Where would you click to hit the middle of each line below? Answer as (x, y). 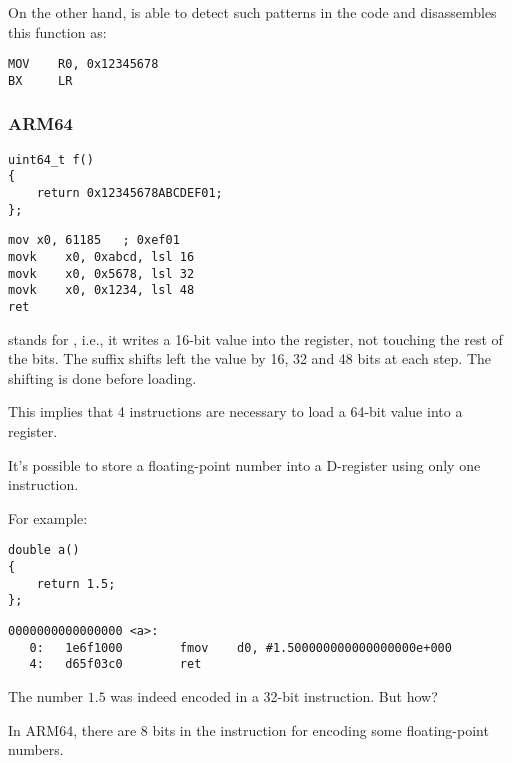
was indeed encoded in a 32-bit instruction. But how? (274, 695)
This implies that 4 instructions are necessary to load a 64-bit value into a (235, 411)
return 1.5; (76, 583)
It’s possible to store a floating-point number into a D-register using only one (244, 464)
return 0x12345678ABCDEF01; (129, 193)
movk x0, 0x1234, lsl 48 (101, 290)
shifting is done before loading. (102, 377)
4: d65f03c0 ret (115, 664)
